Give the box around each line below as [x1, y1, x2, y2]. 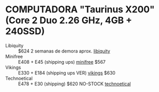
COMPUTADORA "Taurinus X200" [5, 4, 155, 15]
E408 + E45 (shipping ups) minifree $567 [18, 59, 106, 65]
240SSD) [5, 26, 45, 37]
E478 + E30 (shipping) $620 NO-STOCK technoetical [18, 81, 131, 87]
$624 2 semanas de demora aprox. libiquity [18, 48, 110, 54]
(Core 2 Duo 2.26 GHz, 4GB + [5, 14, 132, 26]
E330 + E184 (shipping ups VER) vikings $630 [18, 69, 115, 76]
